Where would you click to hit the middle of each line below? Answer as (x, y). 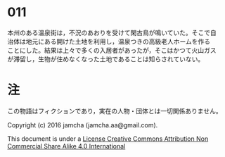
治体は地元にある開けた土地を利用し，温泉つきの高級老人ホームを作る (109, 41)
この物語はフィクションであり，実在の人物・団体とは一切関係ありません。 (115, 111)
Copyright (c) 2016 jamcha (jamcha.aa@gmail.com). (83, 125)
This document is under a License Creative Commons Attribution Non (108, 139)
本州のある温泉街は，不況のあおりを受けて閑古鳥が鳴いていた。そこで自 (112, 32)
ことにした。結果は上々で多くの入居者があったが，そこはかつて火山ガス (112, 50)
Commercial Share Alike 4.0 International (66, 146)
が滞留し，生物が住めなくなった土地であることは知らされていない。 (106, 59)
